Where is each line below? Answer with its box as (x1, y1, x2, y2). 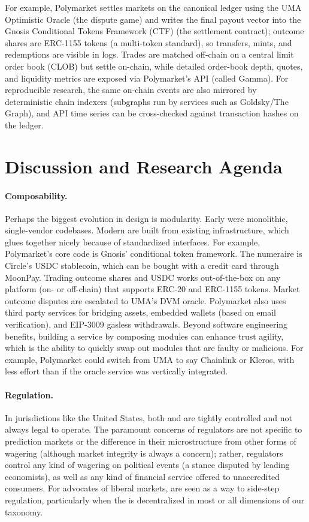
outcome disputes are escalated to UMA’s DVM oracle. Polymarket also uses (5, 294, 286, 307)
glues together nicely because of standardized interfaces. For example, (5, 235, 260, 248)
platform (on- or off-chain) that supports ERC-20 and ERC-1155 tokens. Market (5, 283, 300, 295)
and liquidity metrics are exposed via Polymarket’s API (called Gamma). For (5, 71, 289, 84)
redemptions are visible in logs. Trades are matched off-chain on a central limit (5, 48, 294, 61)
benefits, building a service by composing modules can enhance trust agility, (5, 329, 284, 342)
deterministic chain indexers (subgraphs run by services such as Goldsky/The (5, 95, 289, 107)
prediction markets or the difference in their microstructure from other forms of (5, 435, 296, 447)
